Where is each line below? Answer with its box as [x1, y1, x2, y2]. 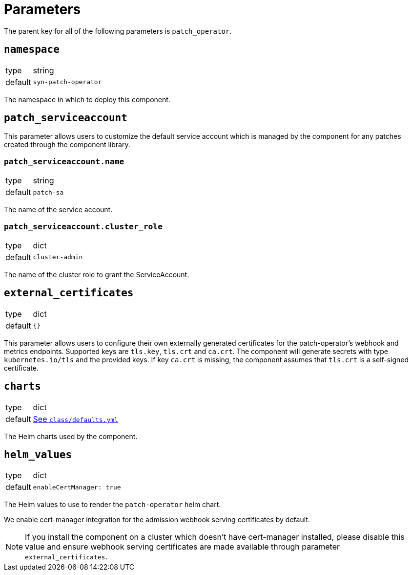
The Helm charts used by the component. [4, 432, 138, 441]
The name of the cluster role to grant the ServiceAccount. [4, 270, 189, 279]
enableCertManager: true [33, 483, 121, 491]
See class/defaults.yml [33, 414, 118, 424]
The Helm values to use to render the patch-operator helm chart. [4, 500, 221, 509]
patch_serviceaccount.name [4, 156, 124, 166]
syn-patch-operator [33, 78, 102, 86]
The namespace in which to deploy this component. [4, 95, 170, 104]
